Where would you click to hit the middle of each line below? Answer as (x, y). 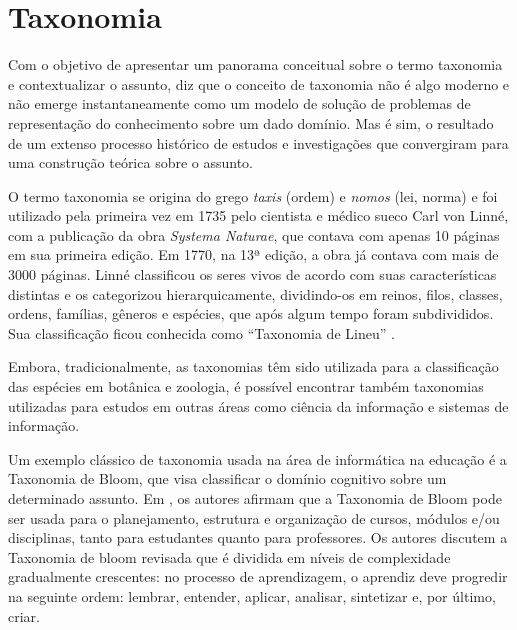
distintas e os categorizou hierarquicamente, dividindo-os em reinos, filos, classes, (255, 293)
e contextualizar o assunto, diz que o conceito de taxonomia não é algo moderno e (259, 83)
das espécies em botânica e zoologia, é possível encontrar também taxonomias (246, 386)
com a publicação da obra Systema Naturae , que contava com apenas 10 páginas (254, 234)
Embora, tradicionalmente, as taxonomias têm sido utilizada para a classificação (253, 366)
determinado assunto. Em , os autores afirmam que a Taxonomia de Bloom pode (255, 498)
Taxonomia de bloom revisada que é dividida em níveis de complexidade (229, 556)
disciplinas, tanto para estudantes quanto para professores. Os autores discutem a (258, 537)
